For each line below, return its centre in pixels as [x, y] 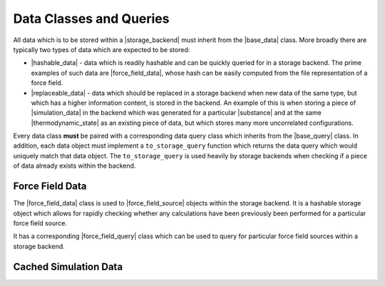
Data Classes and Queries [91, 19]
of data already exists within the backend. [75, 166]
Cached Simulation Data [68, 266]
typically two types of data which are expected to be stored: [102, 49]
